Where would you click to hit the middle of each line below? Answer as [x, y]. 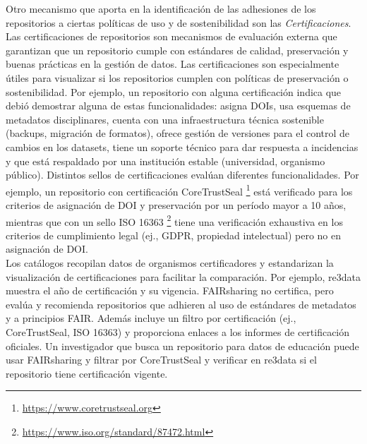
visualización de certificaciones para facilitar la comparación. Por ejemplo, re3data [183, 276]
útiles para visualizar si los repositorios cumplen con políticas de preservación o [177, 77]
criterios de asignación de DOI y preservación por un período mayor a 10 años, [176, 204]
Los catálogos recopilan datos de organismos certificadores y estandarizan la [170, 263]
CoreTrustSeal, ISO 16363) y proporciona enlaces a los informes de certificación [178, 331]
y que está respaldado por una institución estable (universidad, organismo [166, 161]
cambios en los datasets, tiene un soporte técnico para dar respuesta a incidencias [182, 146]
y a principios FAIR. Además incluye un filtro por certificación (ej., [151, 318]
